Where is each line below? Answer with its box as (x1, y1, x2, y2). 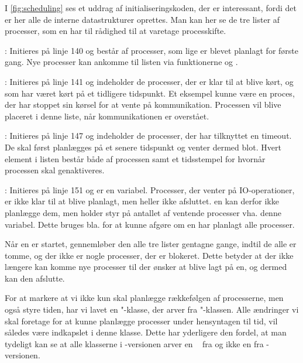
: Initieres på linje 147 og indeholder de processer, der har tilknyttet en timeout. (5, 129, 292, 142)
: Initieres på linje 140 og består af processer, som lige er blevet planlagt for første (5, 44, 298, 56)
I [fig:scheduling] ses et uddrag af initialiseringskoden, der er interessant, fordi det (5, 2, 297, 13)
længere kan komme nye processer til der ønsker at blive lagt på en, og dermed (5, 261, 287, 273)
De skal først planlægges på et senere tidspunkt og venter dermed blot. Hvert (5, 141, 281, 153)
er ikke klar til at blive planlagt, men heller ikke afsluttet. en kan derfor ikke (5, 195, 279, 207)
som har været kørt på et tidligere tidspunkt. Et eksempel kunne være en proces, (5, 87, 295, 99)
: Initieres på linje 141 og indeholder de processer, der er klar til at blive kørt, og (5, 75, 294, 87)
